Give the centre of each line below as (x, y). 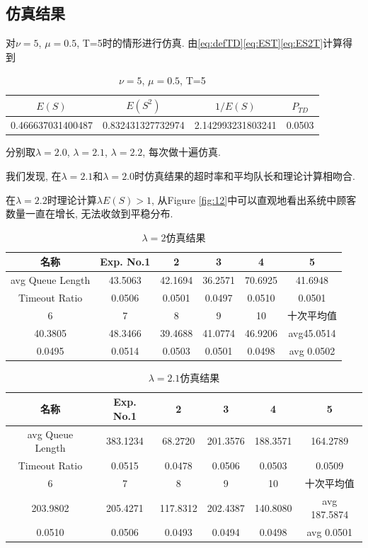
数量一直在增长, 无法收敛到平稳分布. (90, 213)
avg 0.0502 (312, 350)
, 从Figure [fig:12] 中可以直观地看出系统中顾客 (254, 199)
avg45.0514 (312, 332)
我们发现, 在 (34, 175)
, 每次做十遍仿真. (182, 152)
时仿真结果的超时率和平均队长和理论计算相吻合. (245, 175)
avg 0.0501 (330, 532)
